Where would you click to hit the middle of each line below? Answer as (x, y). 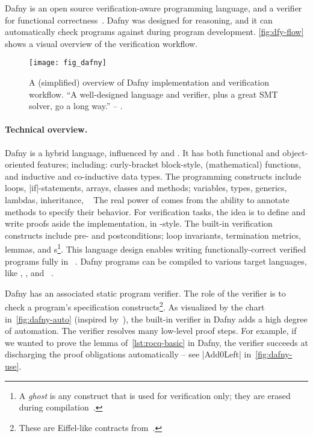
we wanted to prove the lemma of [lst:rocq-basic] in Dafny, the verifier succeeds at (156, 342)
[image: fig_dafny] (68, 63)
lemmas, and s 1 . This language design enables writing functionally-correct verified (156, 248)
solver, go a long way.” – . (76, 106)
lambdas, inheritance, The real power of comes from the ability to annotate (147, 199)
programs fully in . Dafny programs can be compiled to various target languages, (156, 261)
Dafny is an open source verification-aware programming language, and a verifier (153, 8)
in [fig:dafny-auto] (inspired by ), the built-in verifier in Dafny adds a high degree (156, 319)
